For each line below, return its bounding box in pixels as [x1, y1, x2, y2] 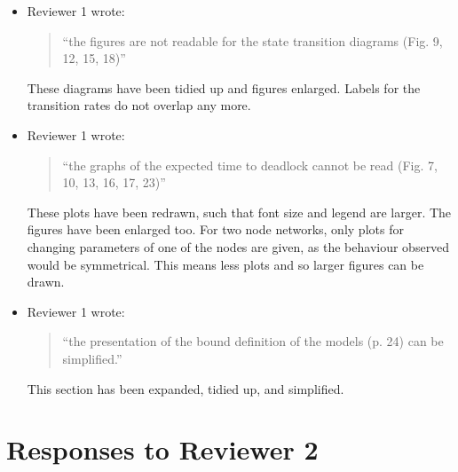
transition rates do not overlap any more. [27, 96, 251, 114]
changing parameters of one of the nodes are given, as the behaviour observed [27, 237, 450, 256]
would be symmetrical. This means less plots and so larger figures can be [27, 255, 424, 273]
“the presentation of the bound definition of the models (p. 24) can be [62, 332, 444, 350]
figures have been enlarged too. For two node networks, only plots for [27, 220, 404, 239]
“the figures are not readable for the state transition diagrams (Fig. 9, [62, 31, 443, 50]
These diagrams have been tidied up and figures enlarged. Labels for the [27, 78, 421, 97]
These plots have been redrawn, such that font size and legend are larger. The [27, 202, 452, 221]
